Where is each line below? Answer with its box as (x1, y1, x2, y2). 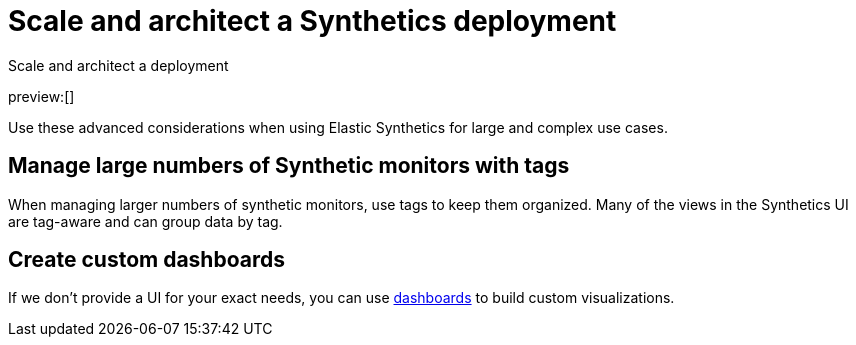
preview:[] (8, 87, 75, 105)
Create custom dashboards (8, 247, 285, 273)
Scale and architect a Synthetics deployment (8, 4, 617, 38)
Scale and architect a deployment (8, 56, 229, 74)
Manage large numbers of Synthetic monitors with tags (8, 153, 570, 179)
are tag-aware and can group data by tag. (8, 212, 283, 230)
